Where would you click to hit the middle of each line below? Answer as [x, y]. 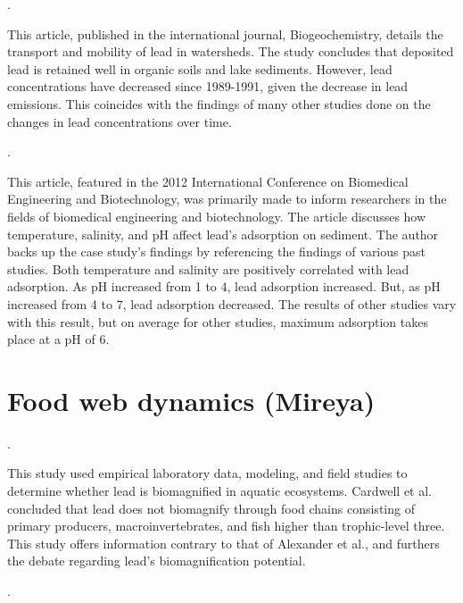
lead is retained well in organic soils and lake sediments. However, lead [200, 68]
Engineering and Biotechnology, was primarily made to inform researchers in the [227, 199]
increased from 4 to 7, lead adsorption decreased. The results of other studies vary [232, 303]
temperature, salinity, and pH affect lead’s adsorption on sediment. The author [223, 234]
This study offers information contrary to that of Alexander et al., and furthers [223, 543]
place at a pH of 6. [58, 339]
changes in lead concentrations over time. [120, 121]
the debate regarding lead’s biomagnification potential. [157, 561]
